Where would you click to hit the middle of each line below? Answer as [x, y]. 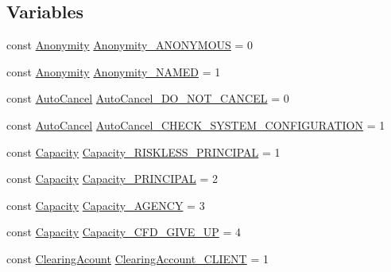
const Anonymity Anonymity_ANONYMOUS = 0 [130, 45]
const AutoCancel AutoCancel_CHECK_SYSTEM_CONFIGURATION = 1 [196, 124]
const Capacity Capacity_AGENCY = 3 [106, 205]
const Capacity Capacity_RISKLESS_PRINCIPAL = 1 [143, 152]
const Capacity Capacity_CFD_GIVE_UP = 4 [124, 232]
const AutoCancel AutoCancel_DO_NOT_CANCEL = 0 [148, 98]
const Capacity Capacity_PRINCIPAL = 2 [112, 179]
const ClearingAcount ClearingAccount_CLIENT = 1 [137, 258]
